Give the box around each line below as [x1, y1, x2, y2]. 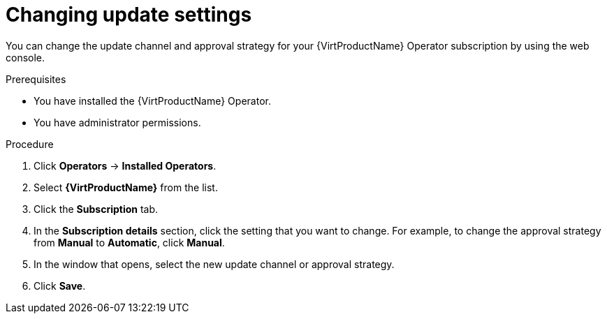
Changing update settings [6, 3, 252, 27]
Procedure [6, 138, 54, 150]
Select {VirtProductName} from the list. [34, 181, 218, 193]
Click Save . [34, 279, 86, 292]
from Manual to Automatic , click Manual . [34, 236, 225, 248]
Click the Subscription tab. [34, 202, 159, 215]
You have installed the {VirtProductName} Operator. [34, 94, 271, 107]
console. [6, 51, 45, 64]
